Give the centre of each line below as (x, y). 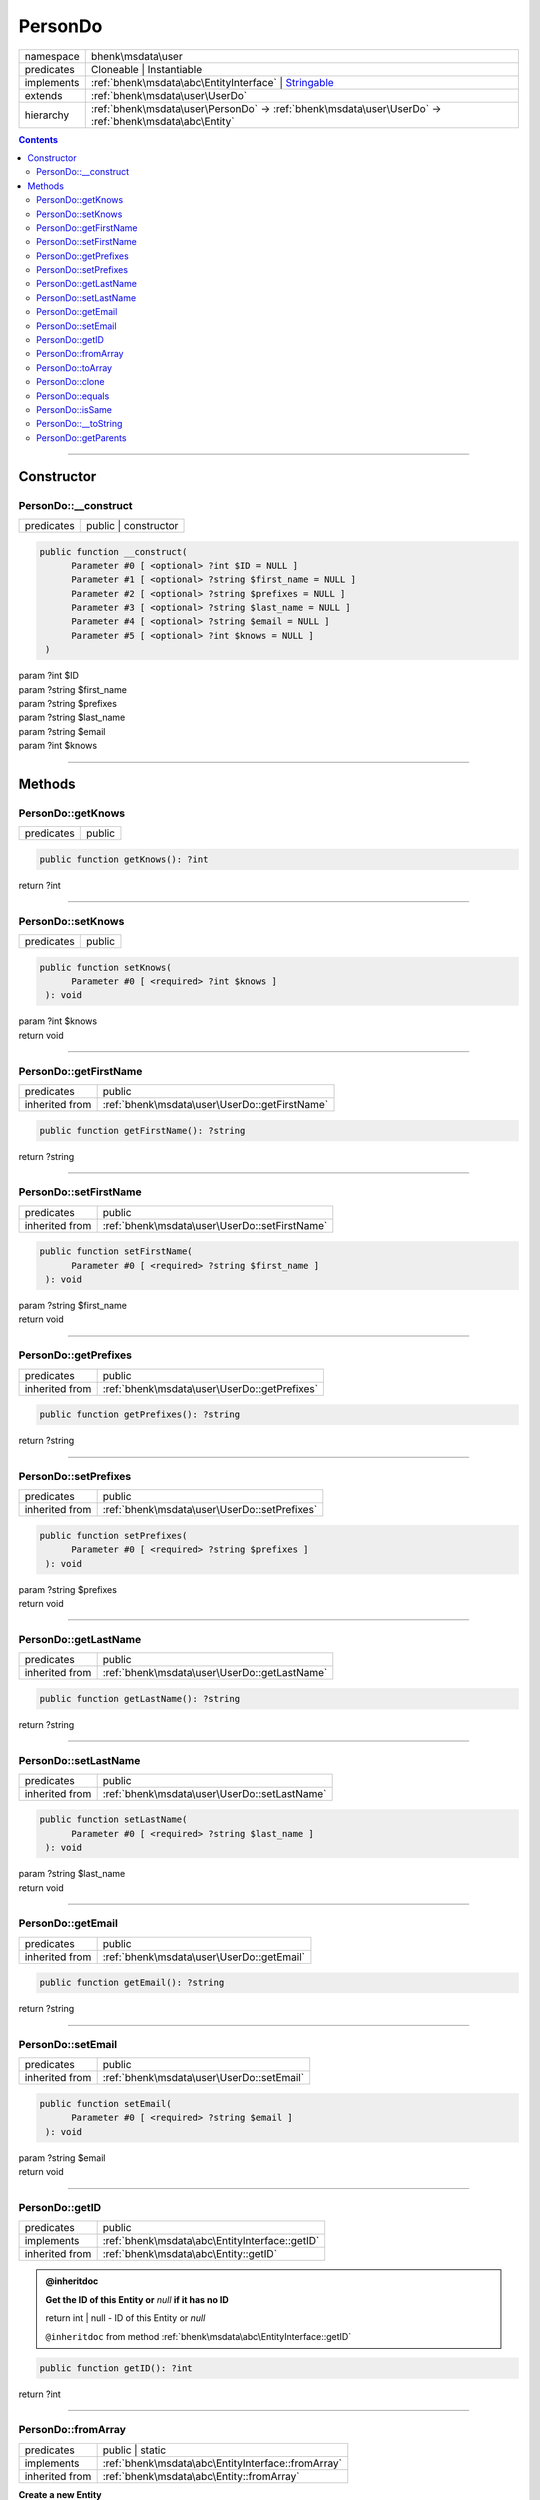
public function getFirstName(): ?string (142, 1130)
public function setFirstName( (116, 1251)
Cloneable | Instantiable (146, 69)
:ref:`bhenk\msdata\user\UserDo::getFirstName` (215, 1104)
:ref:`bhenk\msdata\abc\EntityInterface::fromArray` (222, 2463)
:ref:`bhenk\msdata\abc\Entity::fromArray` (201, 2476)
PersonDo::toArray (74, 367)
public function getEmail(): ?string (132, 1983)
